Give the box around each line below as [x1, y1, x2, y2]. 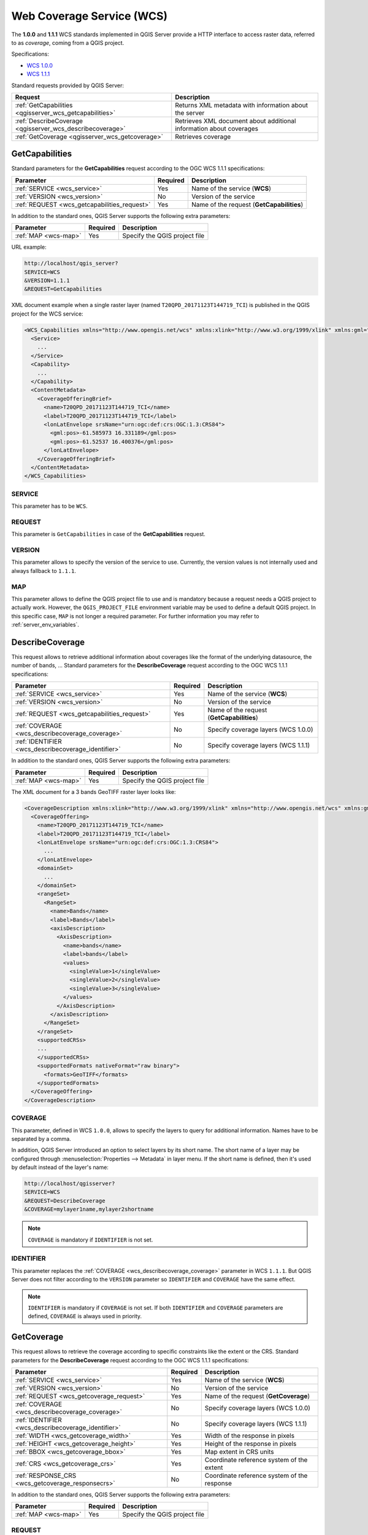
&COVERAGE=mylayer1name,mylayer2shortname [24, 1206, 154, 1213]
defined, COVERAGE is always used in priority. [28, 1313, 142, 1320]
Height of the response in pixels [204, 1440, 297, 1448]
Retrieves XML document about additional [175, 117, 296, 125]
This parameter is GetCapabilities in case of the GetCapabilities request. [11, 530, 205, 538]
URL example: [11, 243, 47, 251]
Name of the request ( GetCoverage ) [204, 1392, 310, 1401]
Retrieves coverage [175, 132, 231, 141]
